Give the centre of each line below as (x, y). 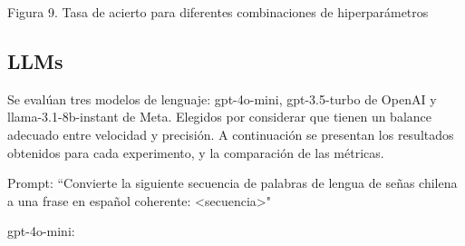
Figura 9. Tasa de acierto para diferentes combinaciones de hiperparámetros (218, 12)
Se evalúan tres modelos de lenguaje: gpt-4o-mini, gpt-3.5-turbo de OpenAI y (222, 98)
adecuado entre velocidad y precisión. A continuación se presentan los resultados (231, 134)
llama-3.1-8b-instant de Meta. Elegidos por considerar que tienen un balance (220, 117)
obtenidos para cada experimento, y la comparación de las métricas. (196, 152)
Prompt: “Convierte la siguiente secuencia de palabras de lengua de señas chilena (232, 183)
